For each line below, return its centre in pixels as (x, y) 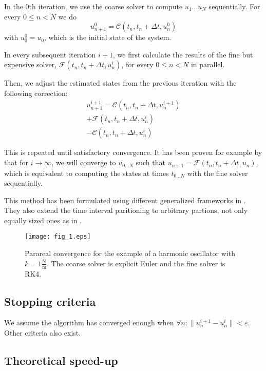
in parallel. (208, 64)
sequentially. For (234, 6)
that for (16, 162)
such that (150, 162)
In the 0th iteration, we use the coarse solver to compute (93, 6)
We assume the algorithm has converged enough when (89, 323)
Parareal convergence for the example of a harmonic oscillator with (130, 253)
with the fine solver (217, 173)
